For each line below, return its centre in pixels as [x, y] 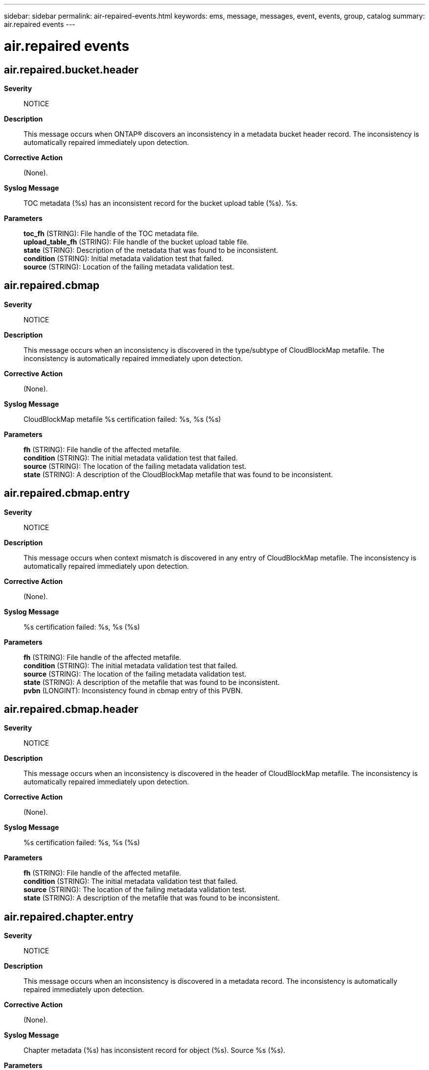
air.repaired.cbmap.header [71, 709]
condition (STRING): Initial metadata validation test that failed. [124, 258]
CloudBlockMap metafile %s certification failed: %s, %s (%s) [122, 419]
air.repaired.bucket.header [71, 70]
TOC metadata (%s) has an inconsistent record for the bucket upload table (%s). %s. [161, 203]
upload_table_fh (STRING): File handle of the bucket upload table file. [136, 242]
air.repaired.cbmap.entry [67, 493]
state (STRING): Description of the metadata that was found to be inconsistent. [151, 250]
